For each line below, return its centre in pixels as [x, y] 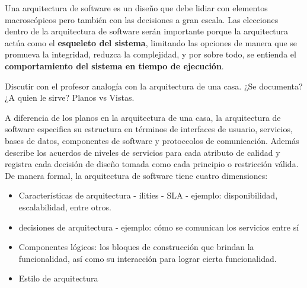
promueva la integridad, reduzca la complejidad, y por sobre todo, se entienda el [151, 54]
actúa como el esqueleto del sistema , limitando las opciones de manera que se [151, 42]
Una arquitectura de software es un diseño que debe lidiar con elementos [136, 8]
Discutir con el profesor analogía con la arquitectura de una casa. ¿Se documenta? [154, 86]
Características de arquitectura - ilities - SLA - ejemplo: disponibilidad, [148, 195]
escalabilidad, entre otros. [65, 207]
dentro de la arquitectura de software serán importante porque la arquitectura [147, 31]
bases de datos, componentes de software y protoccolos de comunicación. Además [152, 140]
